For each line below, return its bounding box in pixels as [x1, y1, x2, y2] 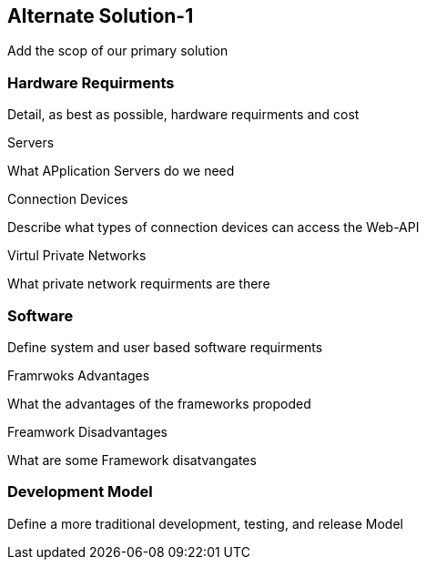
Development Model [7, 482, 153, 501]
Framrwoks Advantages [7, 367, 150, 383]
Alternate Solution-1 [7, 5, 194, 27]
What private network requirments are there [7, 276, 270, 292]
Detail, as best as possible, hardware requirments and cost [7, 106, 360, 123]
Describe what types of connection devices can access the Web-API [7, 219, 420, 236]
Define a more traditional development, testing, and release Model [7, 515, 403, 532]
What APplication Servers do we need [7, 163, 235, 179]
